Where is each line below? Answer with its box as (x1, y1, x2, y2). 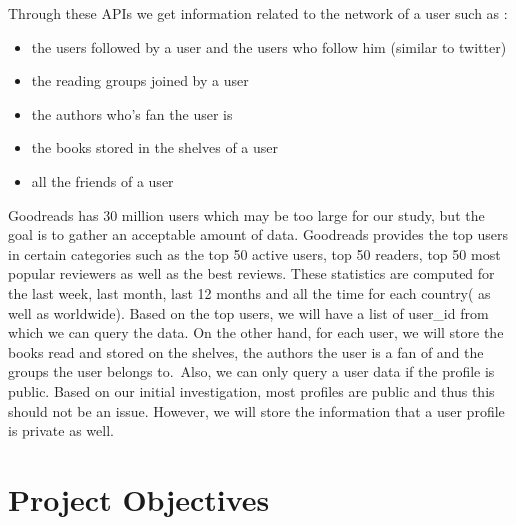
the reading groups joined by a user (31, 70, 249, 91)
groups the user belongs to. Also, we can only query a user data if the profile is (8, 361, 495, 382)
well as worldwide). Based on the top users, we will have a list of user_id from (8, 302, 489, 323)
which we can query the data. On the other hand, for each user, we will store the (8, 322, 504, 343)
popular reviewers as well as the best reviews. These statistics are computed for (8, 263, 495, 284)
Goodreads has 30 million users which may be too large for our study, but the (8, 204, 485, 225)
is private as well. (8, 420, 114, 441)
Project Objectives (8, 478, 270, 519)
